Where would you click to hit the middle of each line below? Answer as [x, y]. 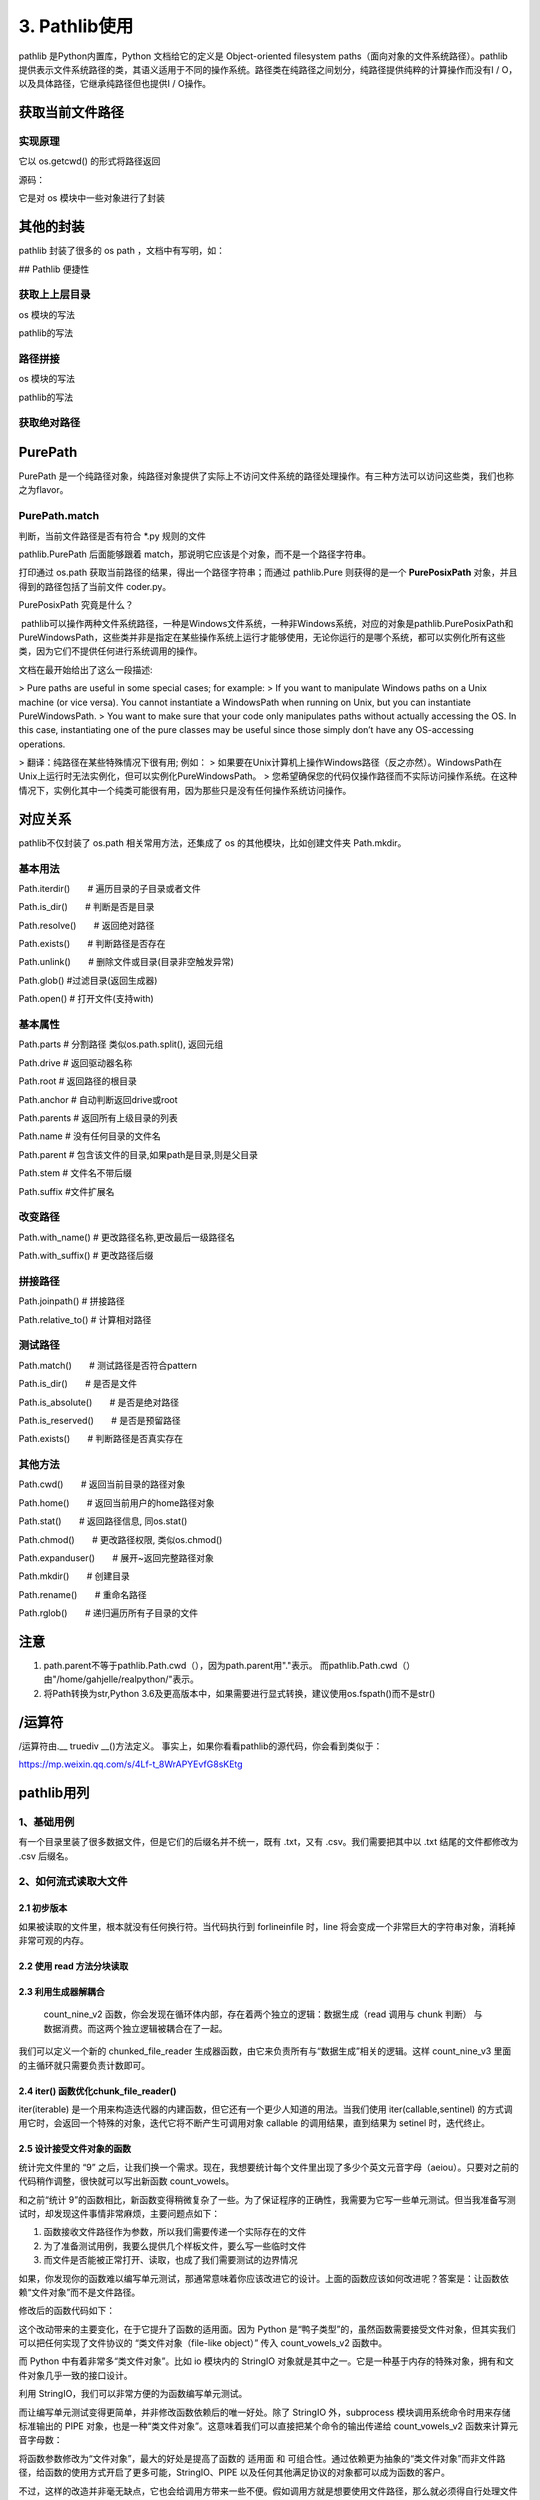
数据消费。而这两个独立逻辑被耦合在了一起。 [135, 2028]
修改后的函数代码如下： [66, 2311]
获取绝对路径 [49, 423]
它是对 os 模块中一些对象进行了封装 [91, 198]
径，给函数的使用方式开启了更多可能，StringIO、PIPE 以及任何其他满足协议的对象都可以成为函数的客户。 [234, 2472]
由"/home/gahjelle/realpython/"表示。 [121, 1679]
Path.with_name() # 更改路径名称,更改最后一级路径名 [126, 1237]
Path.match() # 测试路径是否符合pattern [108, 1365]
